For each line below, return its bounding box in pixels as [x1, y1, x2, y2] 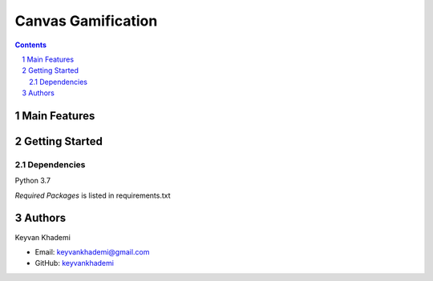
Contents [14, 40, 47, 50]
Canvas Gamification [14, 12, 158, 30]
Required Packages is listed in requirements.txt [14, 191, 172, 200]
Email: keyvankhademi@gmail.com [34, 247, 150, 256]
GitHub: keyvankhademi [34, 259, 114, 268]
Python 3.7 [14, 176, 51, 186]
